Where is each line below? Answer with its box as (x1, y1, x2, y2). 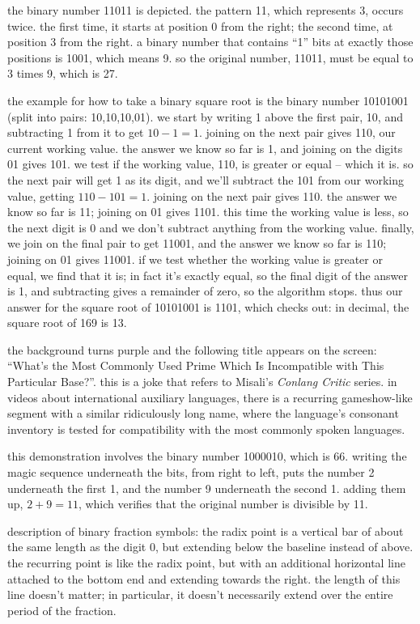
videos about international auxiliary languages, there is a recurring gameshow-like (7, 388, 413, 405)
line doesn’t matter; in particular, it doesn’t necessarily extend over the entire (7, 586, 393, 603)
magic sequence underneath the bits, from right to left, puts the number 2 (7, 464, 375, 481)
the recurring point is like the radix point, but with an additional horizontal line (7, 554, 405, 571)
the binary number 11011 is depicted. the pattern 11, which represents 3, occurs (7, 2, 404, 18)
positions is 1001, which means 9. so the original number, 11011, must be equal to (7, 49, 414, 66)
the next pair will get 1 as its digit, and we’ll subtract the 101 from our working (7, 171, 405, 188)
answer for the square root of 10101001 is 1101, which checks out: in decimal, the (7, 298, 409, 315)
